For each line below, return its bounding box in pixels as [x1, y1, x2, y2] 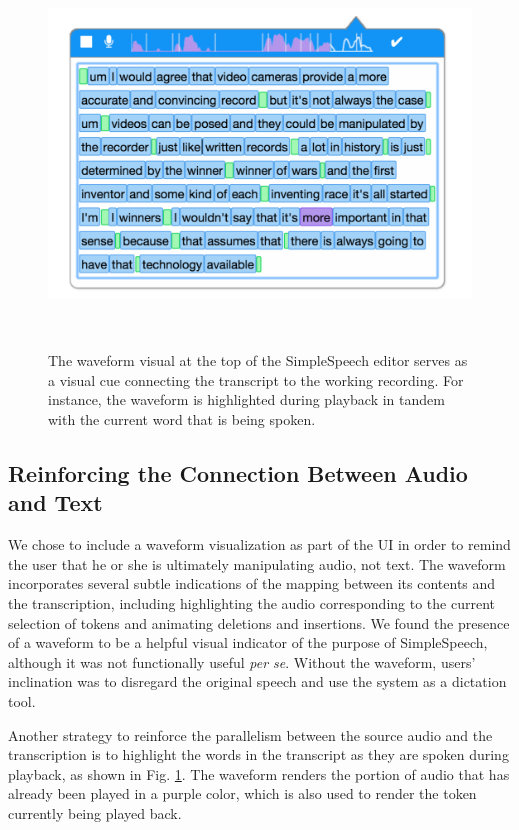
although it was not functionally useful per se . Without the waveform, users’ [8, 651, 476, 672]
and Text [8, 487, 103, 518]
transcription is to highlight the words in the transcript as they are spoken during [8, 744, 509, 765]
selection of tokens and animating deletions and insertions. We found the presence [8, 612, 510, 633]
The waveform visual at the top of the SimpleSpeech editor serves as [48, 350, 468, 371]
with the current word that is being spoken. [48, 409, 316, 430]
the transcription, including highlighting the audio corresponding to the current [8, 593, 495, 614]
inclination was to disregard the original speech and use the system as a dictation [8, 671, 507, 692]
